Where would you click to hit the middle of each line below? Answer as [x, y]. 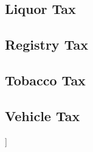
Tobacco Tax [45, 80]
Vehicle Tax [43, 115]
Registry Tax [46, 45]
